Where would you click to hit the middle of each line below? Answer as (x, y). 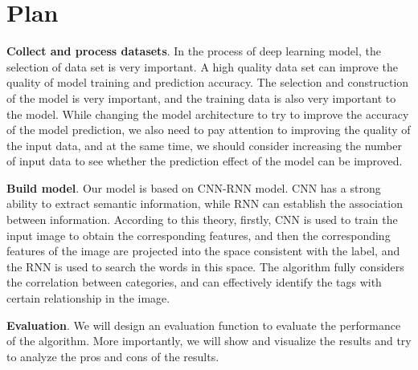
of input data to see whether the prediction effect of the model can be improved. (205, 161)
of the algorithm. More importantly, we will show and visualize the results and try (209, 341)
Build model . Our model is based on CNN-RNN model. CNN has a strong (194, 187)
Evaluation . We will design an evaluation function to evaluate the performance (204, 325)
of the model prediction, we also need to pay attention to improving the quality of (209, 130)
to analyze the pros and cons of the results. (113, 356)
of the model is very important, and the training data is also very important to (201, 98)
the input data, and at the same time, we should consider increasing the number (204, 145)
